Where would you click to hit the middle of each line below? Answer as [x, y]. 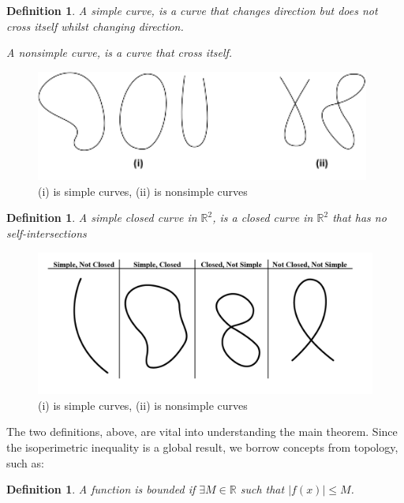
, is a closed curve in [263, 218]
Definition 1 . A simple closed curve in [102, 218]
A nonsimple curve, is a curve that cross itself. [120, 53]
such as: [25, 462]
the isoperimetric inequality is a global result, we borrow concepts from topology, [202, 447]
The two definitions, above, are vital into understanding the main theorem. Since [202, 432]
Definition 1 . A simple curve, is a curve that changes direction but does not [192, 10]
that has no [359, 218]
